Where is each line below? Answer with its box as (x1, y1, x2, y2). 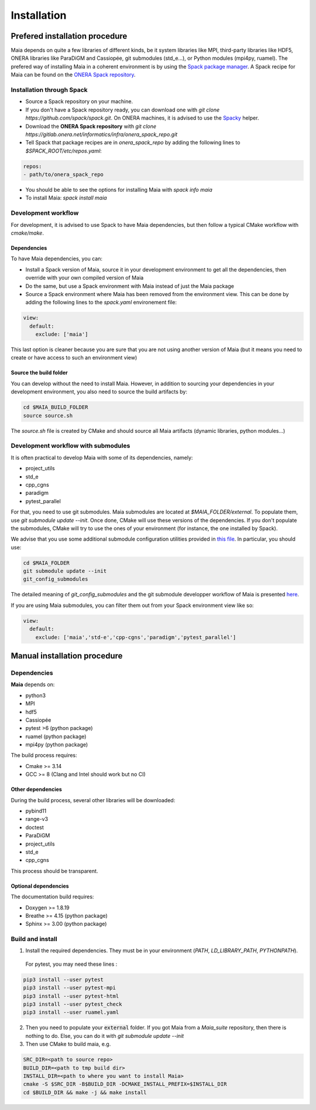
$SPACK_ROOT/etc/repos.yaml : (25, 147, 102, 154)
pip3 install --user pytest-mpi (23, 985, 116, 991)
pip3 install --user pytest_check (23, 1001, 122, 1007)
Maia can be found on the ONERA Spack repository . (11, 71, 136, 79)
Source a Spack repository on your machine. (25, 98, 133, 105)
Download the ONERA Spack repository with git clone (25, 123, 157, 130)
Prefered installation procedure (11, 31, 128, 41)
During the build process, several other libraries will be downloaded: (11, 796, 176, 803)
